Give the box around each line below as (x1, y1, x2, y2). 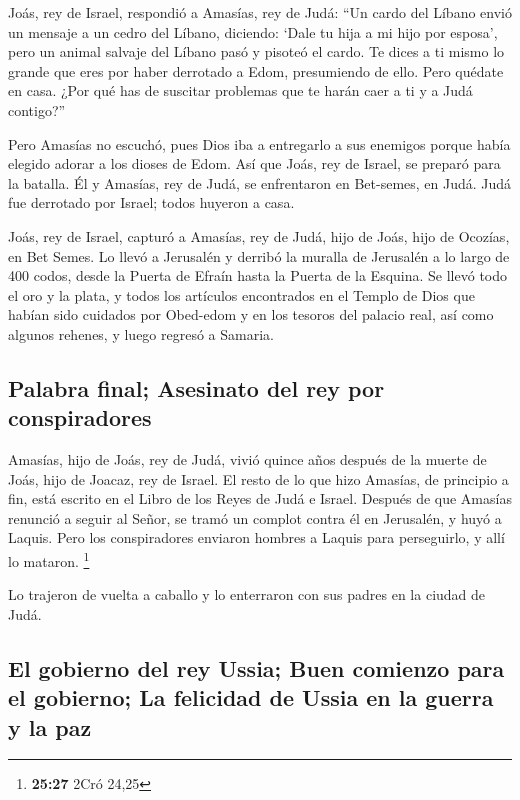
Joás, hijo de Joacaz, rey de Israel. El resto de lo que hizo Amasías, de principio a (8, 468, 509, 489)
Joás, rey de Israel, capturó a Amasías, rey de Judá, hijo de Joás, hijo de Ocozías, (8, 225, 510, 246)
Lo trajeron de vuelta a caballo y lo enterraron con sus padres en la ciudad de (8, 584, 486, 605)
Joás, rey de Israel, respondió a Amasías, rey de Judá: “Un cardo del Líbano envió (8, 2, 512, 22)
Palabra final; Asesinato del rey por (8, 372, 385, 403)
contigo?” (8, 99, 66, 120)
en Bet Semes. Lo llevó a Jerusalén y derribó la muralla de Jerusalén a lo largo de (8, 245, 510, 266)
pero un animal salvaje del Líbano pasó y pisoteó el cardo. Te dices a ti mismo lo (8, 41, 505, 62)
